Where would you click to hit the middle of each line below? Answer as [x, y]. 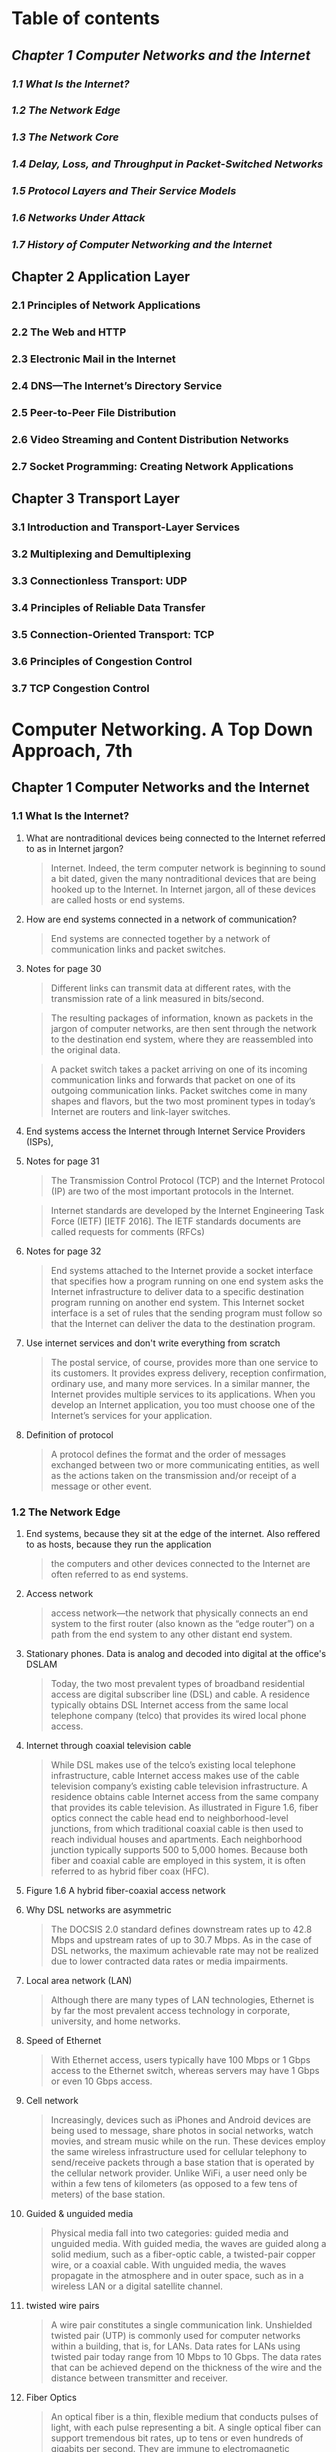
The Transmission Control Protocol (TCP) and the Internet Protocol [188, 1180]
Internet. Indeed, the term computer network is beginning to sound [188, 868]
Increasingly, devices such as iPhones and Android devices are [180, 2119]
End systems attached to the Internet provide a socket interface [182, 1270]
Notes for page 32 [63, 1251]
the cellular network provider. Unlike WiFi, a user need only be [179, 2173]
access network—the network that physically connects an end [179, 1613]
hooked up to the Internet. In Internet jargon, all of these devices [183, 889]
